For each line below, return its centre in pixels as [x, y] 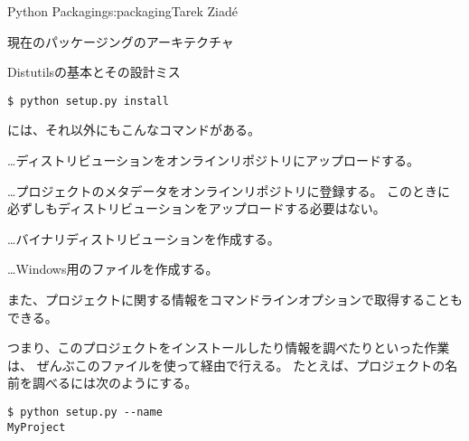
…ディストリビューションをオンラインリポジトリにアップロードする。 [214, 160]
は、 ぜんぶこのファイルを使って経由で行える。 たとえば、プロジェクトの [226, 365]
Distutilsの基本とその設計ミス [94, 72]
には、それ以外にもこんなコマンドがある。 [134, 130]
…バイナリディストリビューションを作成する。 [144, 238]
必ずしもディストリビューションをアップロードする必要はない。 [197, 208]
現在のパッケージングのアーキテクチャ [121, 41]
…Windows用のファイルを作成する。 [113, 269]
